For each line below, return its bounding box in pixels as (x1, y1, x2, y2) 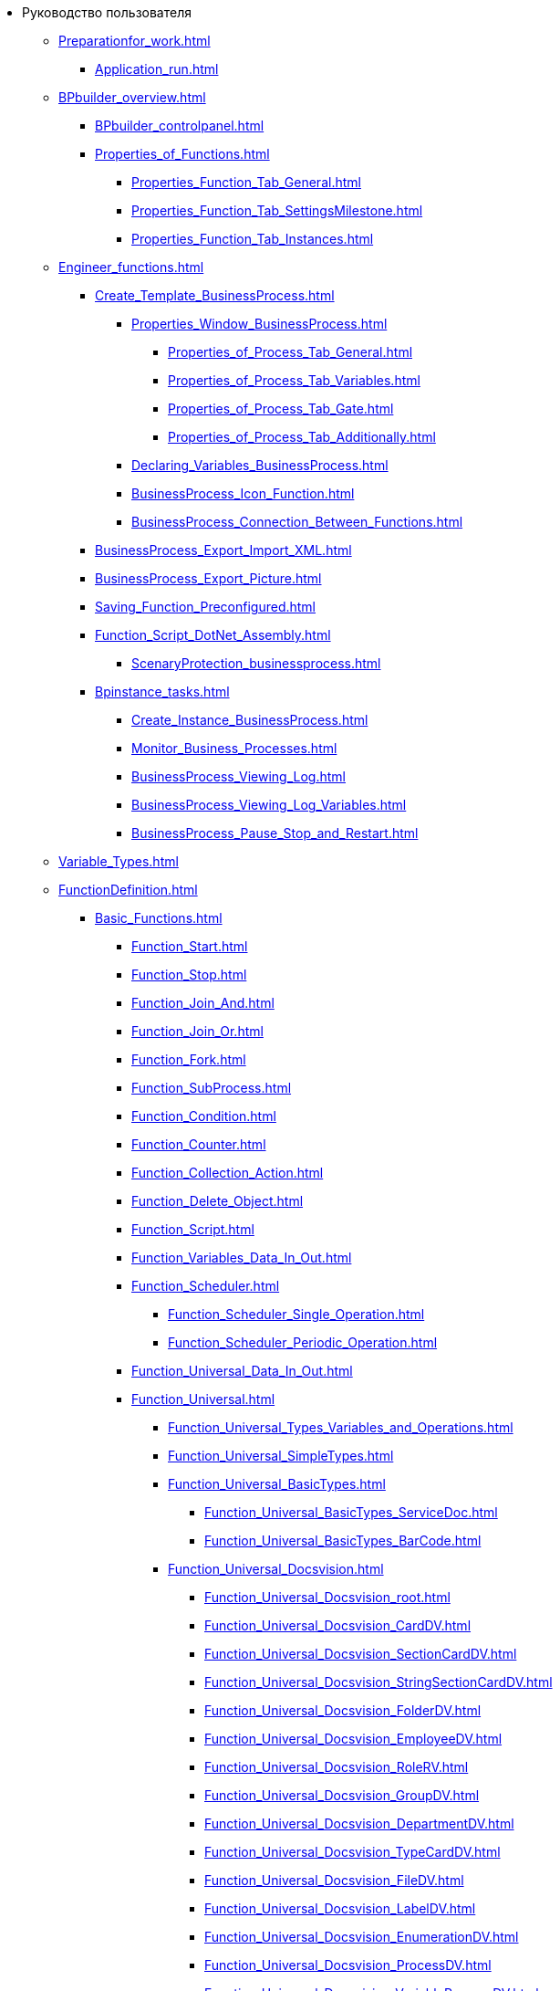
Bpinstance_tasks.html (95, 684, 230, 699)
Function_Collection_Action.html (131, 1165, 324, 1180)
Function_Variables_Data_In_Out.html (131, 1250, 352, 1265)
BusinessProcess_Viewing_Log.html (131, 769, 346, 784)
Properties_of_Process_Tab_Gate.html (168, 401, 394, 416)
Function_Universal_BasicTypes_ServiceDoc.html (204, 1504, 498, 1520)
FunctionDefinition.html (58, 882, 198, 897)
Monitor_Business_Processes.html (131, 740, 337, 756)
